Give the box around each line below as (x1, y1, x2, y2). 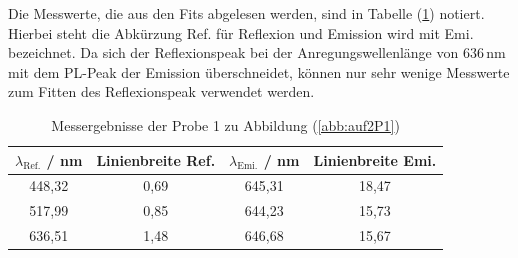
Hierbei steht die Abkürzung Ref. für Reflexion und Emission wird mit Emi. (8, 22, 474, 43)
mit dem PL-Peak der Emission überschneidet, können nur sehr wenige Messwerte (8, 61, 510, 82)
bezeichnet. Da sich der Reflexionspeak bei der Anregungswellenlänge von (8, 42, 459, 63)
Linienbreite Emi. (313, 149, 437, 170)
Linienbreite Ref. (96, 149, 216, 170)
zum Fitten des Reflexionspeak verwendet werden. (8, 81, 315, 102)
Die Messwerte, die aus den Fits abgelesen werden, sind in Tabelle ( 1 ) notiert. (8, 3, 485, 23)
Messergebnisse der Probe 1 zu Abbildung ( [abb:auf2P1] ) (51, 114, 400, 135)
